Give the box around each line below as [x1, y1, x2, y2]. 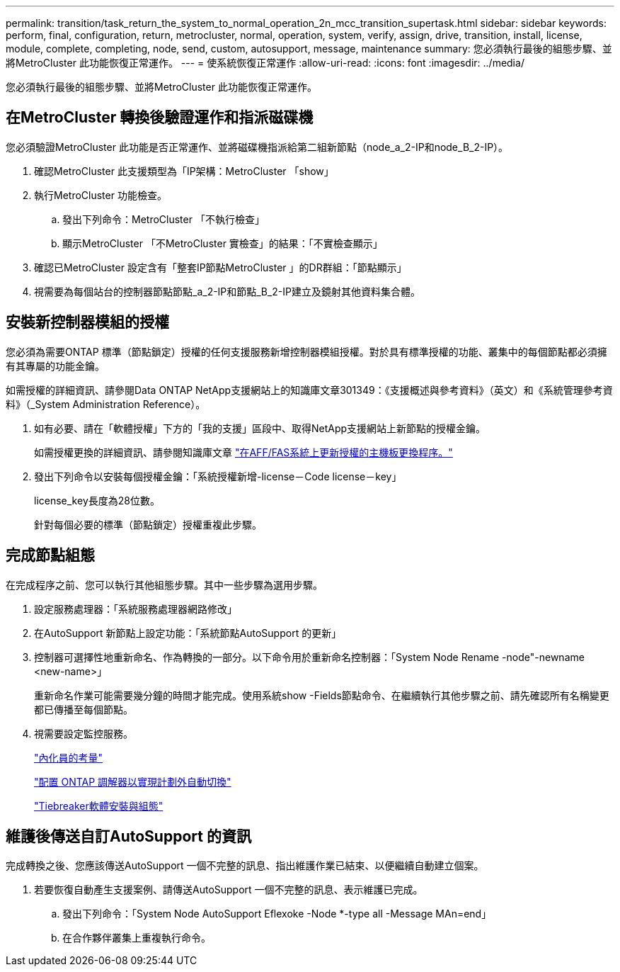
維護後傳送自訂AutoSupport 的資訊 [6, 827, 251, 845]
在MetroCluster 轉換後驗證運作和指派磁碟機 [6, 108, 314, 127]
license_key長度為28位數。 [34, 494, 160, 507]
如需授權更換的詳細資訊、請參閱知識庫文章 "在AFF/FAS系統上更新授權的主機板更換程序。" [34, 446, 453, 458]
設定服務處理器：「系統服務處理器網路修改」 [34, 602, 237, 615]
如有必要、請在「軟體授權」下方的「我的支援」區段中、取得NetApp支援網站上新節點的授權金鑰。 [34, 422, 486, 434]
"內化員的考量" [34, 751, 103, 764]
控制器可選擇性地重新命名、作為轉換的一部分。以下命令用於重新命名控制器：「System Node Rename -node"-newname [34, 650, 585, 663]
